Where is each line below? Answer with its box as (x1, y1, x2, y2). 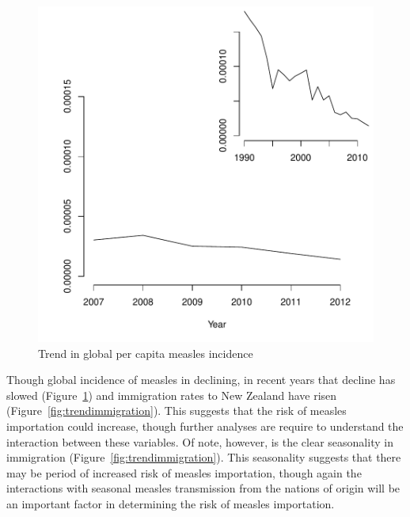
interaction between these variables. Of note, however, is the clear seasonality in (6, 433, 393, 450)
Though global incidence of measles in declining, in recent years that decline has (6, 371, 396, 388)
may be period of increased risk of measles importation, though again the (6, 464, 362, 481)
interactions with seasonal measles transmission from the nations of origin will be (6, 480, 401, 496)
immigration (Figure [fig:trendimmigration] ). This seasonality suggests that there (6, 449, 401, 466)
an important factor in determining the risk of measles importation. (6, 495, 335, 511)
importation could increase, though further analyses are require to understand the (6, 417, 404, 434)
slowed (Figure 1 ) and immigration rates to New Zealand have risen (6, 386, 337, 403)
